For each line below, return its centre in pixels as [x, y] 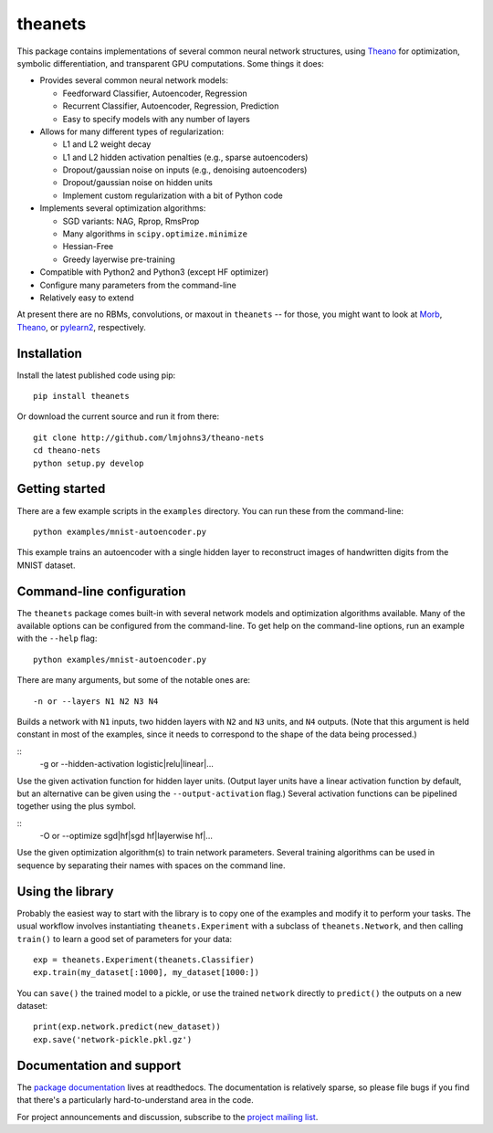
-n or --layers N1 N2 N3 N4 [96, 701]
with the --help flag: [57, 638]
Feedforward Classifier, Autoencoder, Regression [155, 93]
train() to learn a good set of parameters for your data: [125, 939]
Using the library [65, 892]
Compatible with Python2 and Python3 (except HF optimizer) [154, 272]
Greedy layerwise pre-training [119, 259]
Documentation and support [99, 1065]
